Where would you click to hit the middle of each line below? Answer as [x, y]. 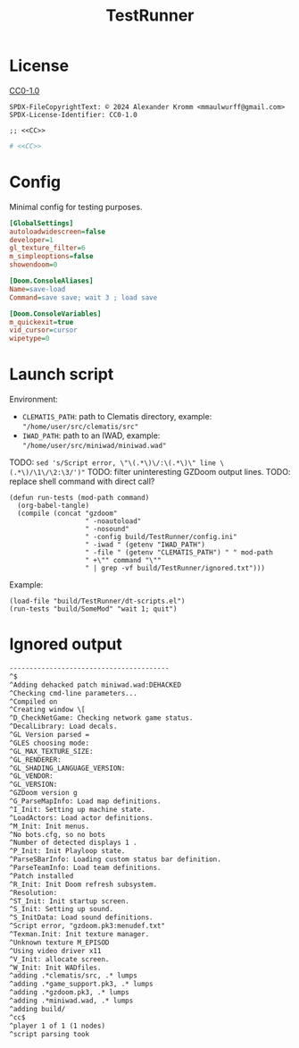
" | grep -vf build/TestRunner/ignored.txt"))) [175, 569]
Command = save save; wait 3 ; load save [83, 297]
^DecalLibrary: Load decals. [63, 727]
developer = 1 [31, 240]
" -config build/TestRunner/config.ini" [162, 537]
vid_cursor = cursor [43, 330]
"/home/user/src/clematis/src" [80, 427]
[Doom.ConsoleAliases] [51, 281]
